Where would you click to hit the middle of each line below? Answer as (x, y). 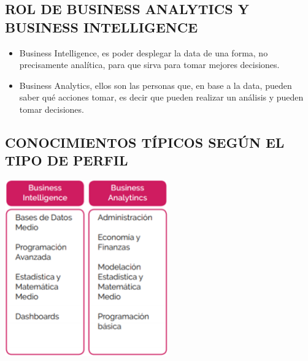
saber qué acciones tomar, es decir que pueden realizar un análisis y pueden (161, 97)
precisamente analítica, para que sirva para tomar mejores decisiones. (149, 65)
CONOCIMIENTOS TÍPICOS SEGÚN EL (145, 142)
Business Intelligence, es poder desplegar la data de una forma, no (144, 52)
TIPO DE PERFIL (67, 160)
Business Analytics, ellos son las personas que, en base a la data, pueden (156, 85)
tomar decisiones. (52, 109)
